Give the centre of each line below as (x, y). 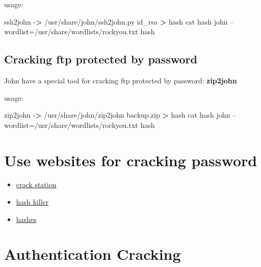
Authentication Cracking (93, 254)
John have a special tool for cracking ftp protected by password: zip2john (121, 80)
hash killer (32, 202)
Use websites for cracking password (131, 160)
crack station (36, 184)
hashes (26, 219)
